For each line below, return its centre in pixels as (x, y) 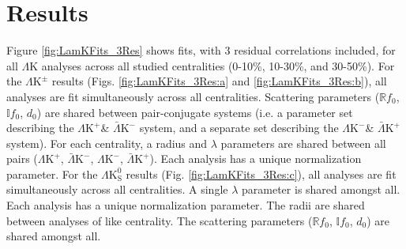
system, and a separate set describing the (239, 128)
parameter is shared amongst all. (321, 189)
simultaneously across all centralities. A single (117, 189)
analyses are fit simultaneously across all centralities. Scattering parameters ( (193, 96)
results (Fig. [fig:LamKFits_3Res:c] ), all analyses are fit (261, 174)
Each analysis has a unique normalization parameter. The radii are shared (186, 205)
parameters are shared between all (303, 143)
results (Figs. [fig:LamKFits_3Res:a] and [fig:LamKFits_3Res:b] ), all (219, 81)
